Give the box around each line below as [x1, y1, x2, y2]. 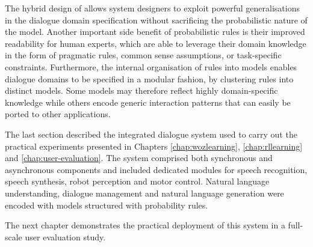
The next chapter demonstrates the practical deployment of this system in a [5, 219, 285, 231]
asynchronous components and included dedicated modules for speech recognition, [5, 163, 308, 175]
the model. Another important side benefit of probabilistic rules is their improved [5, 25, 305, 38]
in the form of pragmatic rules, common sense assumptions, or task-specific [5, 49, 282, 61]
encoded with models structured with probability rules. [5, 198, 208, 211]
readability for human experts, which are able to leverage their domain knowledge [5, 37, 306, 49]
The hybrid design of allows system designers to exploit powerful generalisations [5, 2, 300, 14]
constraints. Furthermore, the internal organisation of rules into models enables [5, 60, 297, 73]
